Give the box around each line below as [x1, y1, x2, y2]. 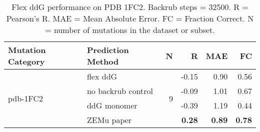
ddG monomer [86, 99, 137, 111]
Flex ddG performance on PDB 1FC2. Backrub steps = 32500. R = [11, 1, 248, 12]
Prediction [86, 44, 129, 55]
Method [86, 55, 119, 67]
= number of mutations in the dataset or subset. [45, 24, 215, 35]
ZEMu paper [86, 114, 132, 125]
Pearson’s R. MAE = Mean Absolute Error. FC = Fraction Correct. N [6, 12, 254, 24]
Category [8, 55, 45, 67]
